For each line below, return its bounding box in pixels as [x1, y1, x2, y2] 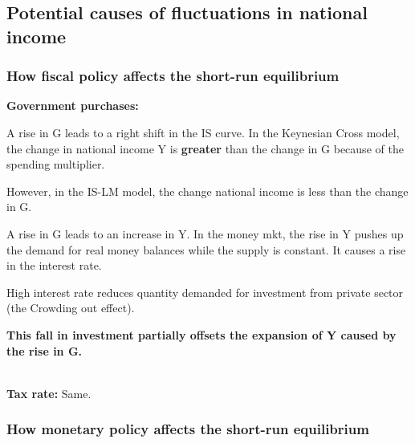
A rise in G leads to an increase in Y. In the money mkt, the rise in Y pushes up [6, 225, 404, 242]
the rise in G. [6, 342, 83, 359]
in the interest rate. [6, 257, 102, 274]
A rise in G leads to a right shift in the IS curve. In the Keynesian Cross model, [6, 124, 400, 140]
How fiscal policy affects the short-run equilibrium [6, 66, 340, 86]
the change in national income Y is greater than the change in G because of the [6, 140, 404, 156]
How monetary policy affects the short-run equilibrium [6, 419, 369, 439]
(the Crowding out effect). [6, 299, 135, 316]
